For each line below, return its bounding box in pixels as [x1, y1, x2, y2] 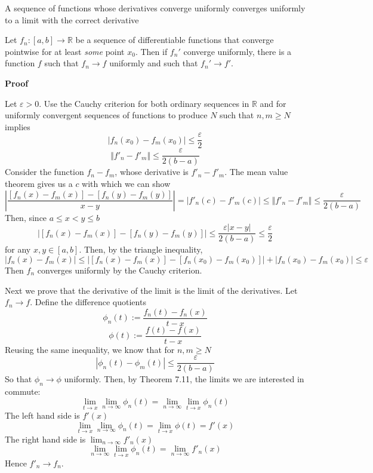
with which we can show [82, 177, 171, 190]
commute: [5, 385, 41, 398]
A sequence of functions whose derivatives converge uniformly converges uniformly [5, 2, 306, 14]
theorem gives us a [5, 177, 73, 190]
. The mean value [224, 165, 288, 178]
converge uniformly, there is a [183, 45, 292, 57]
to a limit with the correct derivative [5, 13, 139, 26]
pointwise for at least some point [5, 45, 125, 57]
